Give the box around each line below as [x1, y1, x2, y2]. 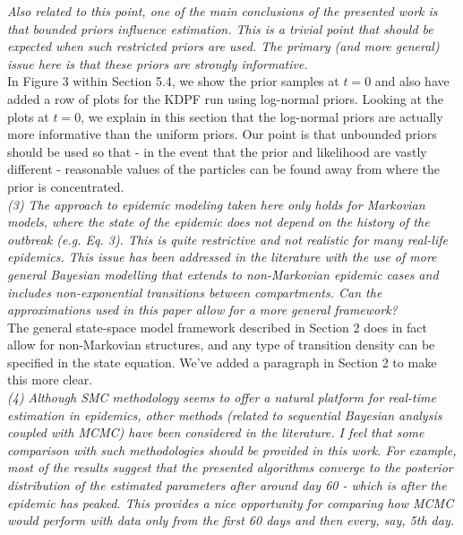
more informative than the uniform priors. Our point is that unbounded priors [7, 125, 437, 143]
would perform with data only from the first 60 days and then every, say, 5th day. [7, 511, 455, 530]
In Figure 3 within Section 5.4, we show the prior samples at [7, 72, 339, 91]
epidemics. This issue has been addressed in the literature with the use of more [7, 247, 437, 266]
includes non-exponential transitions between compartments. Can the [7, 282, 382, 301]
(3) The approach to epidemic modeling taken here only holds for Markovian [7, 194, 425, 213]
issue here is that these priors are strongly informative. [7, 54, 308, 73]
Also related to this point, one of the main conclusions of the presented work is [7, 2, 438, 20]
